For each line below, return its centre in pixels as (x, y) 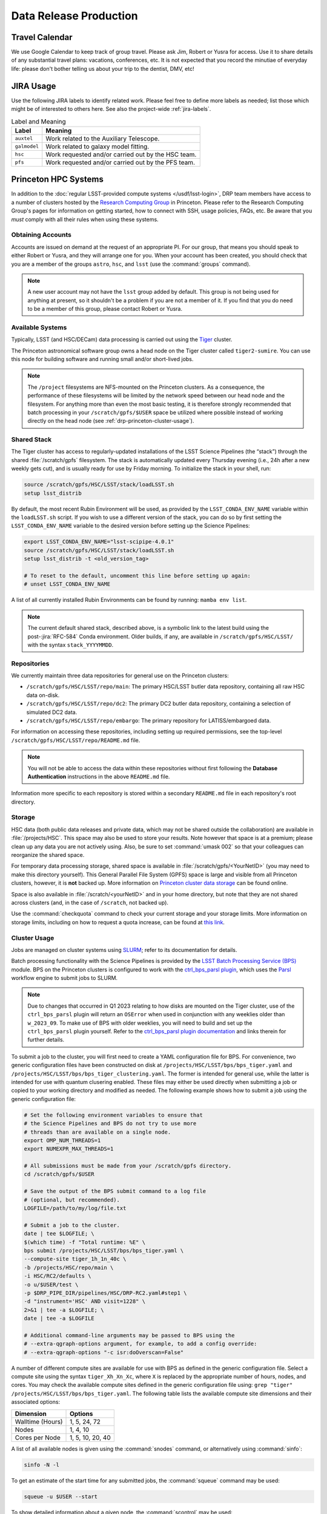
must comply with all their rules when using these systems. (85, 219)
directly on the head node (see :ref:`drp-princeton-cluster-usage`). (111, 421)
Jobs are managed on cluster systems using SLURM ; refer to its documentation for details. (124, 950)
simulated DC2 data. (52, 712)
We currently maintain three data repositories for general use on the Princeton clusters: (120, 676)
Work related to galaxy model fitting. (97, 147)
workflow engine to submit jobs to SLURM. (64, 978)
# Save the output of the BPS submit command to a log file (115, 1191)
